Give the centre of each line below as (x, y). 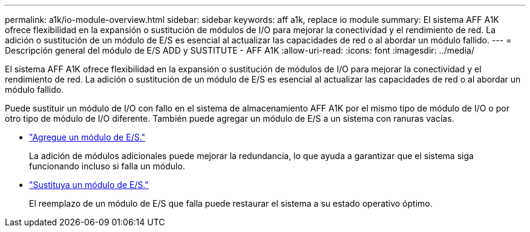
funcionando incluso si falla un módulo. (107, 166)
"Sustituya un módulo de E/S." (89, 185)
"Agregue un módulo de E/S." (87, 137)
